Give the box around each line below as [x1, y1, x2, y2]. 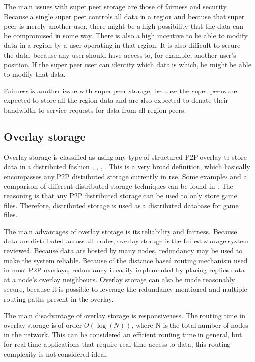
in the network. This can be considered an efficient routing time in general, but [4, 329, 242, 339]
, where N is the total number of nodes [131, 320, 248, 330]
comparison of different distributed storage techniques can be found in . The [4, 181, 233, 191]
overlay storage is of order [4, 320, 82, 330]
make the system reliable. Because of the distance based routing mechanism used [4, 255, 248, 265]
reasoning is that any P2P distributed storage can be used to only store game [4, 190, 237, 201]
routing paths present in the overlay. [4, 294, 113, 304]
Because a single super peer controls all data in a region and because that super [4, 11, 245, 21]
